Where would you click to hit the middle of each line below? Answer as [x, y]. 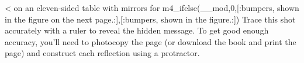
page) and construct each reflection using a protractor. [102, 53]
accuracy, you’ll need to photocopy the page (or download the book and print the [151, 41]
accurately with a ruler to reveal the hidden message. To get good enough [137, 30]
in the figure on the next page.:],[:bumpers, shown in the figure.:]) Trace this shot [150, 19]
